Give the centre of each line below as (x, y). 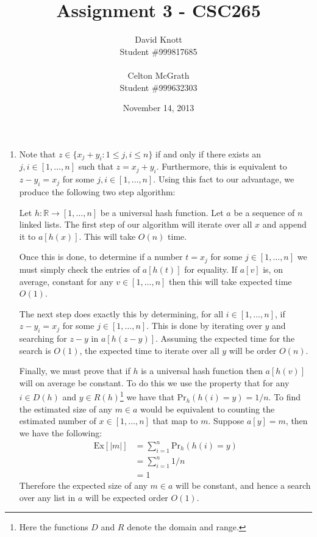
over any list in (47, 497)
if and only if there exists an (208, 153)
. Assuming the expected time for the (225, 338)
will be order (253, 350)
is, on (273, 269)
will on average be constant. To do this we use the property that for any (154, 382)
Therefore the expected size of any (83, 485)
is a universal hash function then (202, 371)
